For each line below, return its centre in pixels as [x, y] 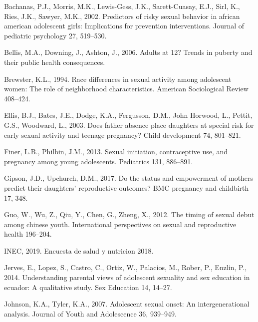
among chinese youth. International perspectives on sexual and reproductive [120, 224]
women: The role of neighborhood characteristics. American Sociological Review [126, 89]
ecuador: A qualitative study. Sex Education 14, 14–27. [88, 287]
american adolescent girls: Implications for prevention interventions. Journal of [124, 26]
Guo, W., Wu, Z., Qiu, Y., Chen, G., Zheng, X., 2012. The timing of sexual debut [129, 214]
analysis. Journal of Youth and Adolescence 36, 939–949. [90, 313]
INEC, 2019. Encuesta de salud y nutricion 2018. [79, 250]
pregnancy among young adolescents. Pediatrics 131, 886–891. [99, 161]
